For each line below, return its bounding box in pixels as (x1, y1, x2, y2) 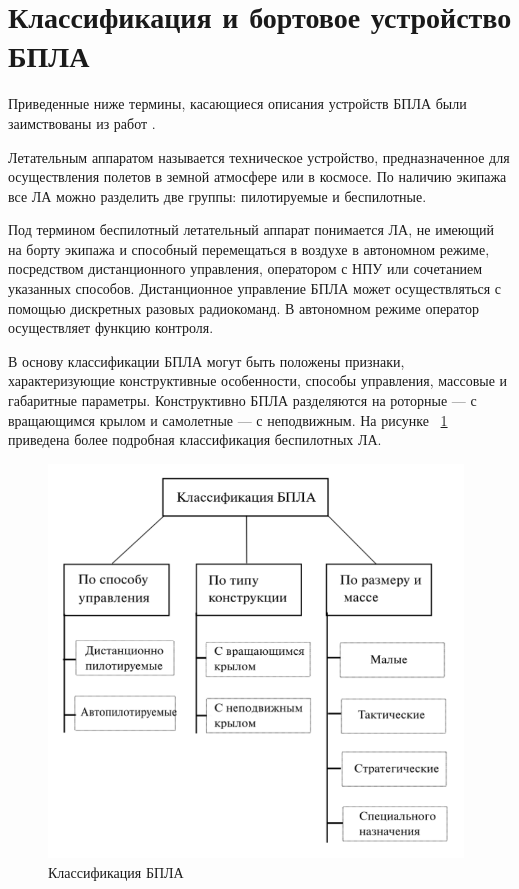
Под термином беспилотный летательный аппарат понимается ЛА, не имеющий (8, 219, 494, 240)
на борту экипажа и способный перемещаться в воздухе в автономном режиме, (8, 238, 490, 259)
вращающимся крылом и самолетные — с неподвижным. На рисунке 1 (8, 409, 448, 430)
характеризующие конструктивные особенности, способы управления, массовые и (8, 370, 508, 391)
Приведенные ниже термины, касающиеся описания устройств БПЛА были (8, 93, 467, 114)
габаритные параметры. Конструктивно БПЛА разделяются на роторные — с (8, 390, 477, 411)
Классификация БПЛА (48, 862, 184, 883)
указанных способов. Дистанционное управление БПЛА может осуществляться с (8, 278, 501, 299)
